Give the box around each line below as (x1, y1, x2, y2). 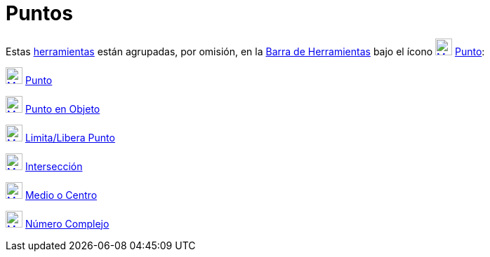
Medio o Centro (25, 188, 98, 201)
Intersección (25, 160, 83, 172)
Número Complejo (25, 217, 110, 230)
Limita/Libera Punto (25, 131, 115, 144)
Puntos (6, 1, 73, 25)
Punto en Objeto (25, 102, 100, 115)
